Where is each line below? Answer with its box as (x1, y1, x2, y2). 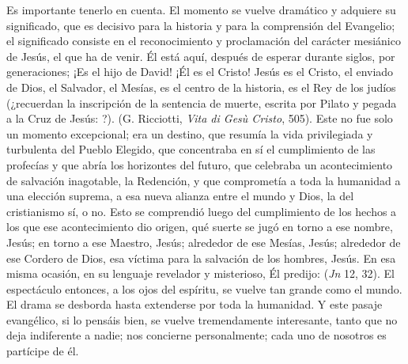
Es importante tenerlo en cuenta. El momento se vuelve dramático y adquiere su (6, 2, 396, 17)
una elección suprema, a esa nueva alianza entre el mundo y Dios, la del (6, 188, 354, 204)
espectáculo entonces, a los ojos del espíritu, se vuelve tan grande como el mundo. (6, 280, 402, 297)
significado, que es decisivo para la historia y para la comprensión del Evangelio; (6, 17, 395, 33)
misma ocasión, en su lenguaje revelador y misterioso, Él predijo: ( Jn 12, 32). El (6, 265, 395, 282)
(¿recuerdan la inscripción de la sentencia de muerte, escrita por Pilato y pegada (6, 94, 397, 111)
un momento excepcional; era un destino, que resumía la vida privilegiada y (6, 125, 373, 142)
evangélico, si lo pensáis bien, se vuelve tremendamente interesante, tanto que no (6, 311, 398, 328)
